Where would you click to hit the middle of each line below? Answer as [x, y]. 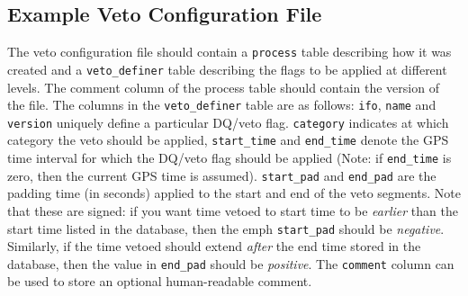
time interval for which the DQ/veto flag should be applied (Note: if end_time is [229, 158]
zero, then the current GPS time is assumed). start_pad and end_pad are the [222, 175]
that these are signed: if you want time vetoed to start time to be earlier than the [233, 210]
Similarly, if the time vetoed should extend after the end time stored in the [214, 246]
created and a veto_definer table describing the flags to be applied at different [227, 69]
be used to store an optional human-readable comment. [160, 281]
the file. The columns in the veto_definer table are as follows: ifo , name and [222, 105]
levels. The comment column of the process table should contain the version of [223, 87]
